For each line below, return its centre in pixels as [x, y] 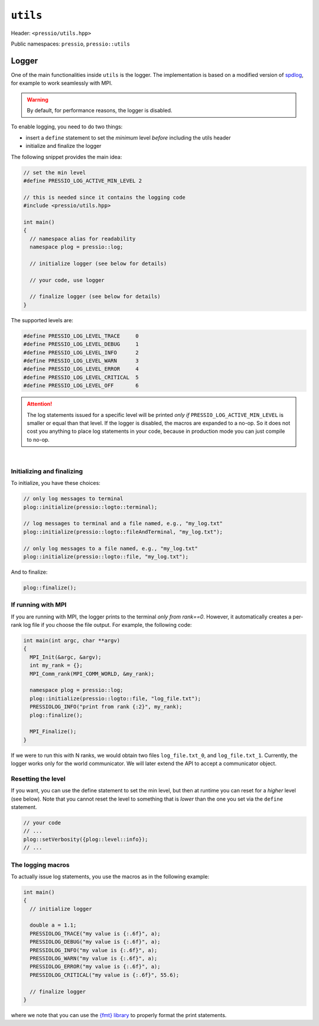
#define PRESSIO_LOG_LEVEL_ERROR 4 [81, 369]
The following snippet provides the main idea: [66, 157]
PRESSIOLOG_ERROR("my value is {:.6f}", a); [95, 967]
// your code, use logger [67, 280]
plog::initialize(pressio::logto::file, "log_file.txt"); [115, 698]
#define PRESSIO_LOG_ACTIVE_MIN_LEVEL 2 [82, 181]
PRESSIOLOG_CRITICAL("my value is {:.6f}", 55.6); [105, 975]
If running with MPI [39, 605]
